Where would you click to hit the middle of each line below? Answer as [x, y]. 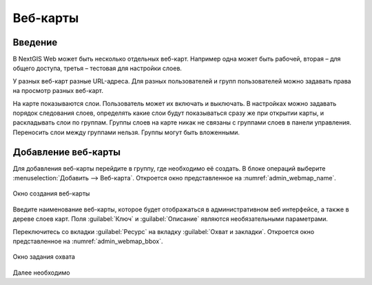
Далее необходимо [41, 273]
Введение [35, 42]
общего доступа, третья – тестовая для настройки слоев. [97, 68]
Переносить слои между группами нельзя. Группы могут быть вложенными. [126, 132]
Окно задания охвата [44, 257]
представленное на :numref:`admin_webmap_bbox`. [88, 242]
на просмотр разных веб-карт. [58, 91]
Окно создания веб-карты [51, 193]
